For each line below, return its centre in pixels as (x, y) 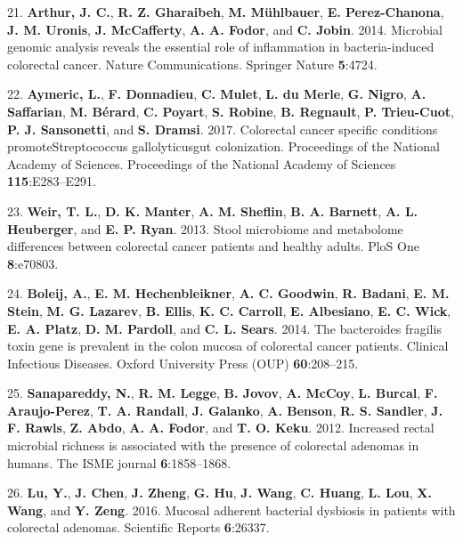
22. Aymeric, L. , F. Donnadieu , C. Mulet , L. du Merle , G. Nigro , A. (217, 94)
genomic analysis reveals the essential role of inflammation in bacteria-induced (221, 47)
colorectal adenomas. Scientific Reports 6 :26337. (138, 527)
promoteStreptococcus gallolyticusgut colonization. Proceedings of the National (223, 146)
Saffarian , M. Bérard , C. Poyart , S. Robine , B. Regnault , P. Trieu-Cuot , (231, 111)
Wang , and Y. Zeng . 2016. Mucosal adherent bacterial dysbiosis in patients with (231, 510)
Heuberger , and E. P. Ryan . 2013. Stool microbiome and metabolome (205, 228)
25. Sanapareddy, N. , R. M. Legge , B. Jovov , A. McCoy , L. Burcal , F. (223, 393)
